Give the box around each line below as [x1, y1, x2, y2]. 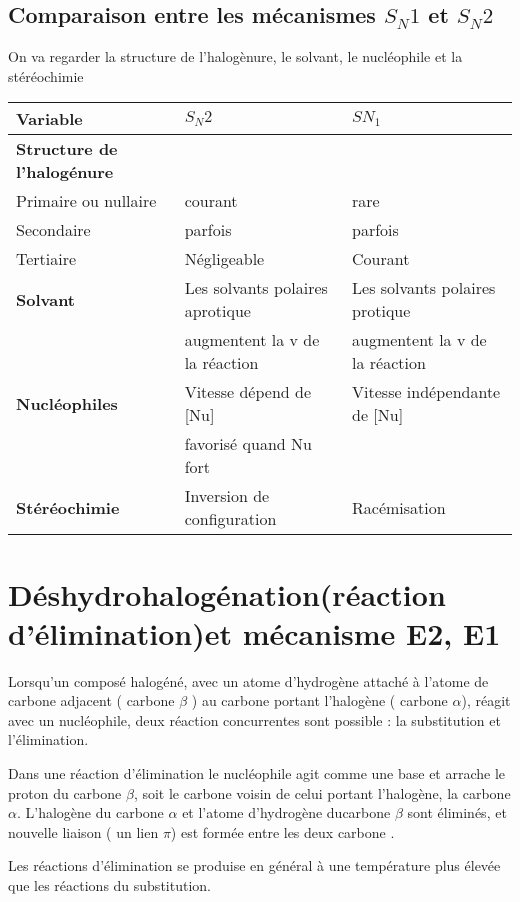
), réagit [461, 690, 511, 711]
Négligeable [184, 247, 265, 271]
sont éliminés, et [407, 802, 507, 823]
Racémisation [352, 495, 446, 519]
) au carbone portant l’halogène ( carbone [191, 690, 448, 711]
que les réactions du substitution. [8, 875, 211, 896]
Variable [16, 107, 83, 131]
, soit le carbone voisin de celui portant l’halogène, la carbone [133, 782, 511, 803]
